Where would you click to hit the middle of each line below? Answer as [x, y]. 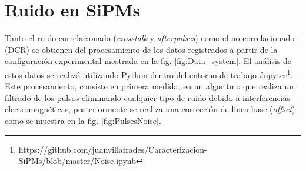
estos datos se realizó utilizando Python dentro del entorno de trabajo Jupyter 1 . [149, 73]
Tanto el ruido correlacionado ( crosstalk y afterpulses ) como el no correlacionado [150, 38]
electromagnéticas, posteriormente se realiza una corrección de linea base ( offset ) [150, 109]
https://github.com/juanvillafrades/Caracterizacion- [113, 149]
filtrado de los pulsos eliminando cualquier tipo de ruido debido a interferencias [148, 97]
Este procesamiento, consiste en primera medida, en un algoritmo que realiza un [149, 86]
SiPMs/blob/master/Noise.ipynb [77, 161]
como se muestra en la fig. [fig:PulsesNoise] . [83, 120]
